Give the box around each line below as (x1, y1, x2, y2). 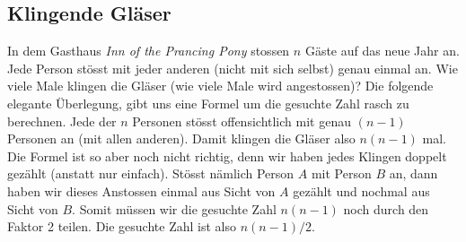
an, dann (389, 164, 438, 183)
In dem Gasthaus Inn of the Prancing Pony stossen (7, 41, 290, 60)
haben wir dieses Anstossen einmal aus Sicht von (7, 181, 276, 200)
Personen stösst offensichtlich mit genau (132, 111, 351, 130)
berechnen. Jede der (7, 111, 117, 130)
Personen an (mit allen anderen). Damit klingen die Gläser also (7, 129, 356, 148)
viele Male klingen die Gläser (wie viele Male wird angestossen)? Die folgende (7, 76, 434, 95)
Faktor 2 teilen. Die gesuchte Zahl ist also (7, 217, 236, 236)
